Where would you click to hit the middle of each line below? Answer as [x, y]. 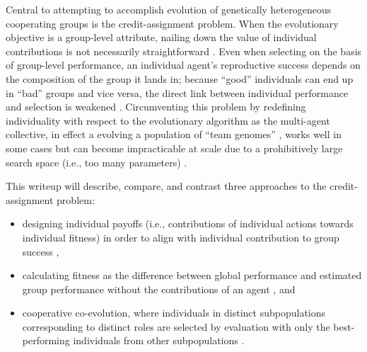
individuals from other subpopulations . [159, 340]
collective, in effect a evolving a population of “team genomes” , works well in [174, 134]
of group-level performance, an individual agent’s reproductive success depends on [183, 65]
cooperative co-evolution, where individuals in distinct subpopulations [174, 313]
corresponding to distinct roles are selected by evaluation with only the [176, 326]
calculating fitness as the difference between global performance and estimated [192, 275]
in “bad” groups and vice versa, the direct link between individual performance [177, 92]
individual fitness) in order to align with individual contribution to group [181, 237]
